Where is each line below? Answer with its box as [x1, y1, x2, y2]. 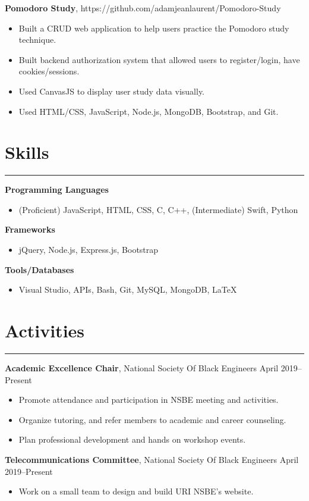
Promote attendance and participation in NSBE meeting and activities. [18, 393, 279, 406]
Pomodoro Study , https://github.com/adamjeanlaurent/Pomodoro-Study [5, 2, 281, 14]
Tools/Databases [5, 263, 74, 275]
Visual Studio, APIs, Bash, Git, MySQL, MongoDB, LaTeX [18, 283, 237, 296]
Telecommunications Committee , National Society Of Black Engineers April [5, 453, 299, 465]
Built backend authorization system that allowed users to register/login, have [18, 53, 300, 65]
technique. [18, 33, 56, 46]
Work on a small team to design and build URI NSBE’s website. [18, 485, 254, 497]
